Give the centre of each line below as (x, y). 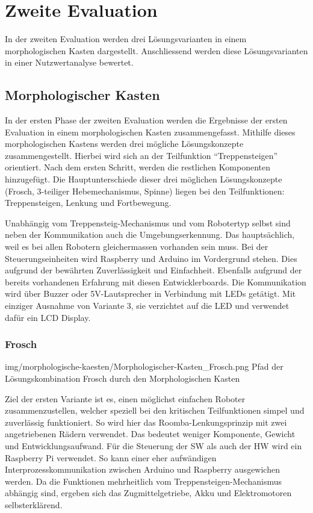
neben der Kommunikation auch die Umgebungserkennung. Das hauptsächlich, (150, 235)
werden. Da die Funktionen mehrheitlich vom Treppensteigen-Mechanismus (144, 481)
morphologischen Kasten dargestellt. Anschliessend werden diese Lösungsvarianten (156, 50)
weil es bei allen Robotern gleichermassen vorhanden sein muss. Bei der (137, 247)
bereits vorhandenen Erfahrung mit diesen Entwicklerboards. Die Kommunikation (156, 281)
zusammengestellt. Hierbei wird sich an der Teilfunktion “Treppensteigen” (141, 155)
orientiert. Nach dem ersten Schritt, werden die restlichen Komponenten (138, 167)
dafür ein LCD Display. (48, 317)
